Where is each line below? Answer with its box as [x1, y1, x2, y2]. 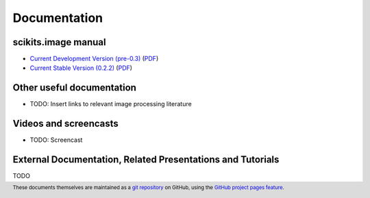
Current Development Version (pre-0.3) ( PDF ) [29, 55, 159, 63]
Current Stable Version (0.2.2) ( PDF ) [29, 64, 133, 72]
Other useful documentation [12, 82, 137, 94]
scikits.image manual [12, 36, 106, 48]
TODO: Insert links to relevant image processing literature [29, 100, 192, 108]
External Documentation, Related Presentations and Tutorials [12, 154, 280, 166]
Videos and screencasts [12, 118, 119, 129]
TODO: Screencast [29, 136, 83, 144]
